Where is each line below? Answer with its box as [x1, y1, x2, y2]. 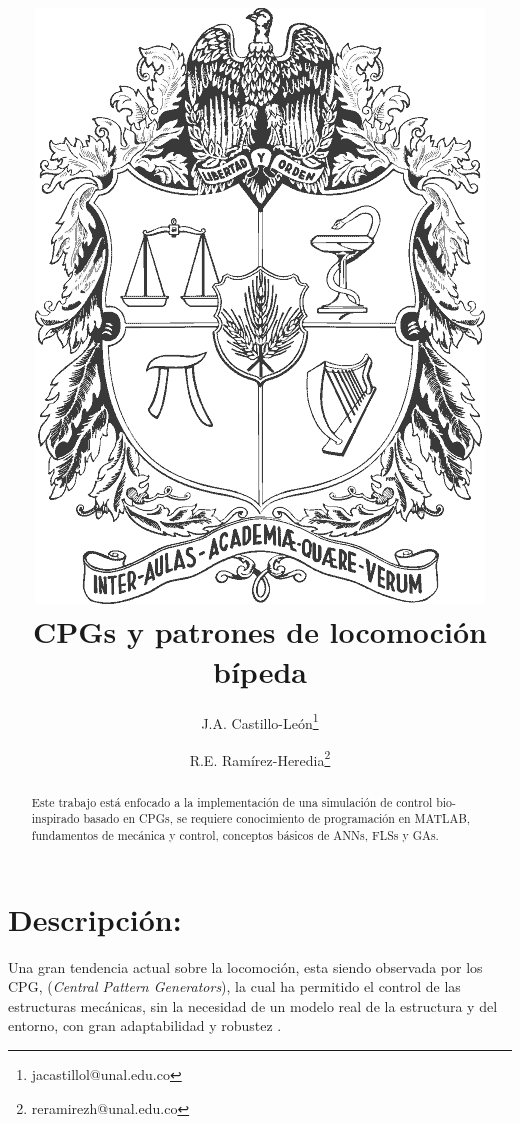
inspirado [31, 810, 80, 827]
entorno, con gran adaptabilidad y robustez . [8, 1015, 282, 1036]
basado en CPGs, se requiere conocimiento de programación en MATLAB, [83, 810, 471, 827]
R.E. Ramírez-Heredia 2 [189, 746, 331, 770]
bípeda [213, 650, 307, 691]
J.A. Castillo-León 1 [201, 709, 319, 733]
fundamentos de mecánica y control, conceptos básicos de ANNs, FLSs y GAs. [31, 827, 439, 844]
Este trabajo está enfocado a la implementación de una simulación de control [31, 793, 433, 810]
